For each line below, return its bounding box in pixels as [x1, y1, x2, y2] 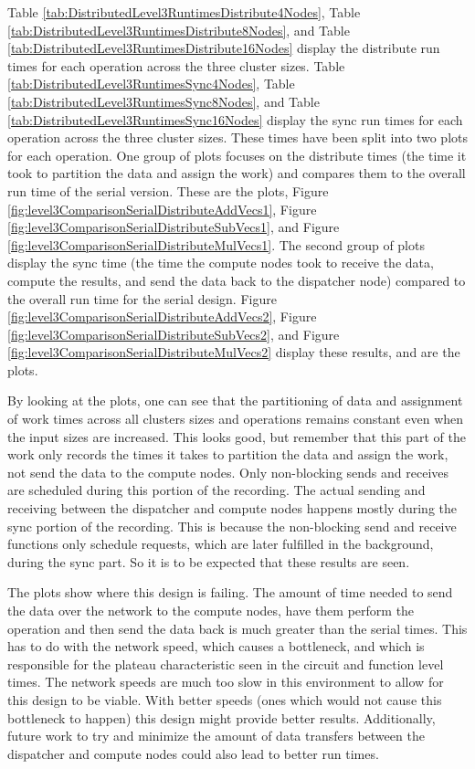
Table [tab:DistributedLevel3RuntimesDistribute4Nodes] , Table [7, 3, 361, 21]
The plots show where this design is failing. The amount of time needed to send [7, 583, 453, 602]
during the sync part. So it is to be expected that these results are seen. [7, 552, 410, 571]
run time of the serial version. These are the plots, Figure [7, 181, 329, 200]
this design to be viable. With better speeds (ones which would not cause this [7, 690, 442, 709]
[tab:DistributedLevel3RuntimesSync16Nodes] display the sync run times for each [7, 110, 463, 129]
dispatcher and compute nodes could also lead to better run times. [7, 743, 379, 763]
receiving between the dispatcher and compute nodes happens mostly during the [7, 499, 457, 518]
